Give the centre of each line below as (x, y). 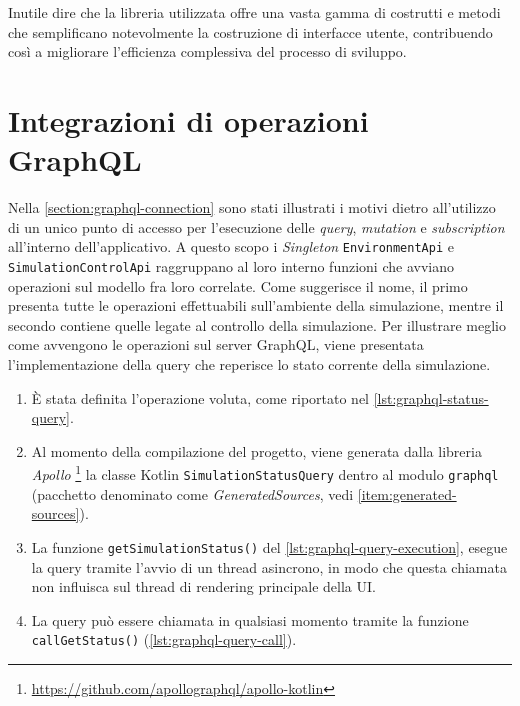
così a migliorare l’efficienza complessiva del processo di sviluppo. (207, 51)
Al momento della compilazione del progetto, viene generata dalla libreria (256, 450)
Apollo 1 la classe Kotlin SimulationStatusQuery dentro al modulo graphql (265, 472)
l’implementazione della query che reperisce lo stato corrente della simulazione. (249, 363)
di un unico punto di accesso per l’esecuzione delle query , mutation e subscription (256, 226)
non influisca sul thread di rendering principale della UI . (203, 586)
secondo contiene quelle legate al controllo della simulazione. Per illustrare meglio (257, 324)
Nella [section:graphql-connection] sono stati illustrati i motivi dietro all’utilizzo (252, 207)
